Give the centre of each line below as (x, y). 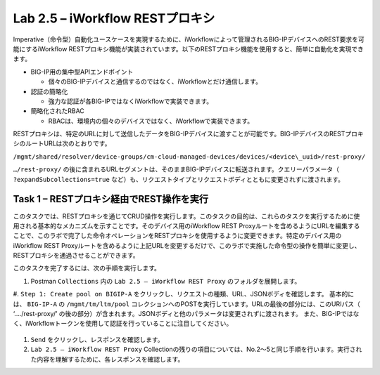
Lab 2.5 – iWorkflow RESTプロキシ (114, 18)
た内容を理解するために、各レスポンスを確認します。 (107, 359)
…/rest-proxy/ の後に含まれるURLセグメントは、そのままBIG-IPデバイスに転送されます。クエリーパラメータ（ (176, 169)
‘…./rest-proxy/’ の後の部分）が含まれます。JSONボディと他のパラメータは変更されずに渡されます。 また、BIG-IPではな (186, 314)
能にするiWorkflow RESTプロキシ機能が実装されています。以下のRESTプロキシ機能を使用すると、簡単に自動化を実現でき (188, 48)
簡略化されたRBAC (57, 111)
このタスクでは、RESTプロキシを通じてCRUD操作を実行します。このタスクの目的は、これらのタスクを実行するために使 (186, 216)
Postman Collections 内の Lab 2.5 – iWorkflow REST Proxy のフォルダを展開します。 (166, 281)
